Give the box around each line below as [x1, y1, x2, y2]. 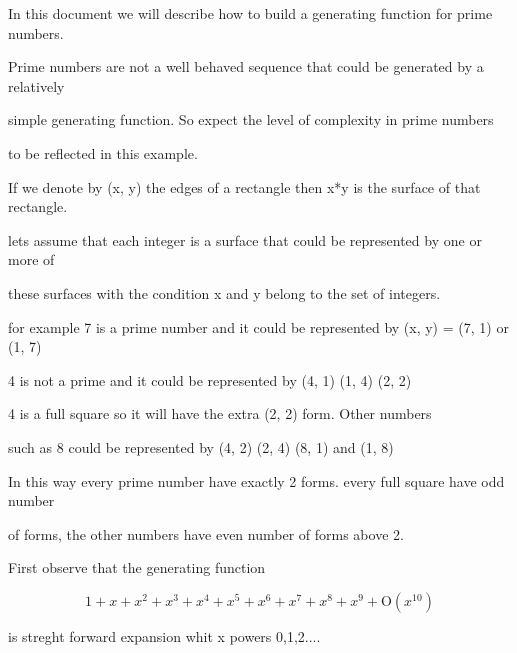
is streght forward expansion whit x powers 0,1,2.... [8, 625, 321, 646]
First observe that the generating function [8, 557, 266, 578]
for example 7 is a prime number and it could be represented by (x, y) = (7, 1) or [8, 316, 509, 337]
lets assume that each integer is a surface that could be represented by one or [8, 229, 482, 250]
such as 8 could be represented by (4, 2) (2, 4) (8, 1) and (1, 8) [8, 436, 394, 457]
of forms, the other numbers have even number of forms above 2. [8, 523, 404, 544]
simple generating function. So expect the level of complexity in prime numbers [8, 109, 494, 130]
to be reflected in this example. [8, 142, 198, 163]
